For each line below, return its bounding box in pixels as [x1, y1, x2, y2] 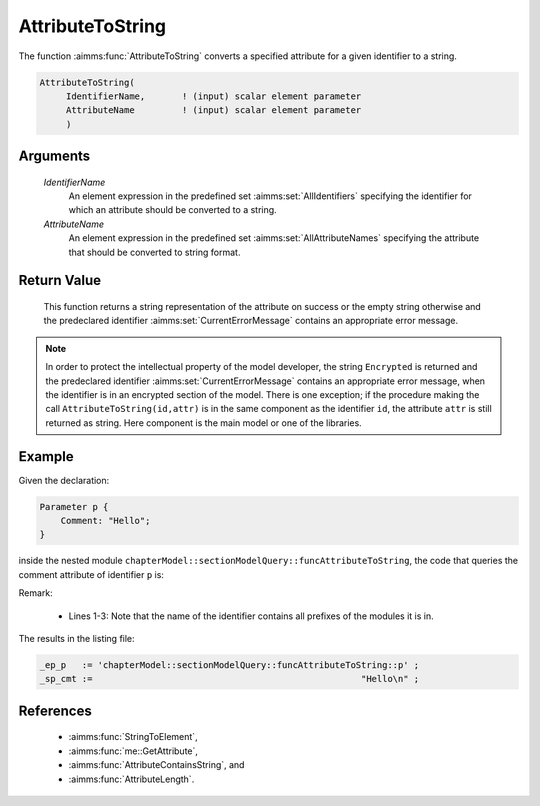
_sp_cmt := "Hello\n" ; [39, 673, 420, 685]
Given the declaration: [18, 474, 110, 486]
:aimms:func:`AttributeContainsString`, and [68, 759, 245, 771]
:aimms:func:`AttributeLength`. [68, 773, 195, 785]
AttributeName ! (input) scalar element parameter [65, 105, 362, 116]
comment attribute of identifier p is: [18, 568, 165, 580]
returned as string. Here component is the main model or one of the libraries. [45, 416, 362, 429]
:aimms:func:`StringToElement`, [68, 731, 199, 743]
